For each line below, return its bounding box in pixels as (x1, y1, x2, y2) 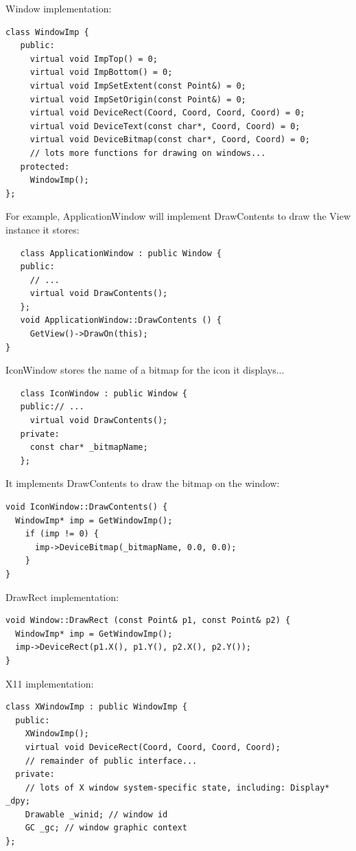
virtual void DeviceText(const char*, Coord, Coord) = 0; (29, 121, 300, 131)
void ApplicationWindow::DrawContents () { (20, 315, 222, 326)
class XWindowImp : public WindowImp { (5, 702, 187, 712)
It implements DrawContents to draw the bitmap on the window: (5, 476, 280, 490)
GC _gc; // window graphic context (25, 823, 187, 833)
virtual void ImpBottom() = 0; (29, 67, 173, 78)
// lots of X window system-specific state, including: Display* (25, 782, 330, 793)
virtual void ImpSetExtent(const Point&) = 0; (29, 80, 246, 91)
